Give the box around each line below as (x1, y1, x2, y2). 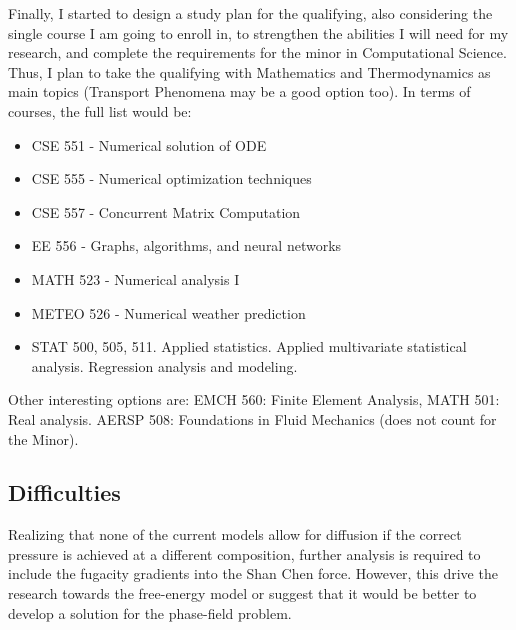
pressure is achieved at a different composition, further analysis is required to (8, 543, 481, 564)
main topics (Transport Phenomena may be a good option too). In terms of (8, 81, 471, 102)
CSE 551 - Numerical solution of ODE (31, 134, 267, 155)
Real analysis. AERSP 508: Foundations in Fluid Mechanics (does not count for (8, 408, 497, 429)
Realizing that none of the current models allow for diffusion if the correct (8, 524, 462, 545)
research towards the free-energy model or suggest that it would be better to (8, 583, 477, 604)
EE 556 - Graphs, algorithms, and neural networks (31, 235, 342, 256)
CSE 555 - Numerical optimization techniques (31, 168, 312, 189)
